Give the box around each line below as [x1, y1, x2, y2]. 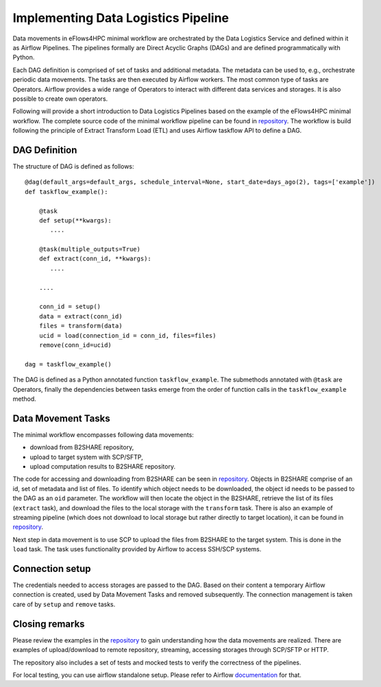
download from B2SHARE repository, [29, 443, 134, 451]
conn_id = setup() [38, 303, 101, 311]
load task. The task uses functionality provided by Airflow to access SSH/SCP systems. [12, 545, 262, 553]
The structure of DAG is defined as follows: [12, 162, 134, 171]
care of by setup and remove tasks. [12, 600, 116, 608]
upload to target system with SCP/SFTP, [29, 453, 143, 461]
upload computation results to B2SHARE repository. [29, 462, 176, 471]
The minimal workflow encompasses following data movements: [12, 430, 195, 438]
